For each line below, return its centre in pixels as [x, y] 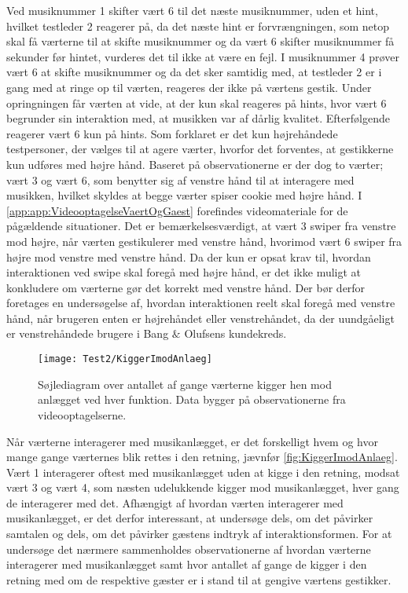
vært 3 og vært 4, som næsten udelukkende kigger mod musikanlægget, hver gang [203, 487]
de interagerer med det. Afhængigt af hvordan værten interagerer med [175, 502]
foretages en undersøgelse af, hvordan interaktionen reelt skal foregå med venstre [201, 303]
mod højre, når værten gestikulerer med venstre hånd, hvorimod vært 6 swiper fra [204, 241]
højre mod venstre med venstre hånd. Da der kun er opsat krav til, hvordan [189, 256]
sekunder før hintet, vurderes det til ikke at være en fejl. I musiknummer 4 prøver [203, 56]
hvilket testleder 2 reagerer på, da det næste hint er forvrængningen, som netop [198, 26]
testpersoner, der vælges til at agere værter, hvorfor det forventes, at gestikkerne [200, 149]
